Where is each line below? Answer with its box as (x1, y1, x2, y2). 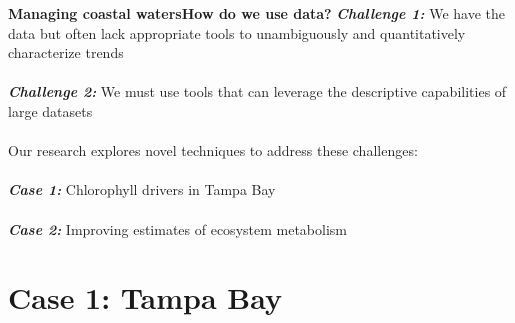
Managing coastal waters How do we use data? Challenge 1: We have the (8, 3, 506, 23)
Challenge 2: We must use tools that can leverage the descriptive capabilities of (8, 81, 507, 102)
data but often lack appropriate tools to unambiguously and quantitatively (8, 22, 466, 43)
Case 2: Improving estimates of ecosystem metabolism (8, 218, 347, 239)
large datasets (8, 100, 93, 121)
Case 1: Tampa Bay (8, 277, 282, 318)
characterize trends (8, 42, 124, 63)
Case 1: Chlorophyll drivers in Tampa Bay (8, 179, 276, 200)
